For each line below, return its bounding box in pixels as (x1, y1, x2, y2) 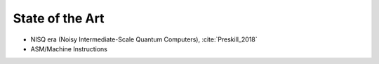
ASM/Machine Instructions (30, 44, 108, 53)
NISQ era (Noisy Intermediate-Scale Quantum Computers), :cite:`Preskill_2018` (30, 35, 258, 44)
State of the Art (13, 11, 105, 26)
